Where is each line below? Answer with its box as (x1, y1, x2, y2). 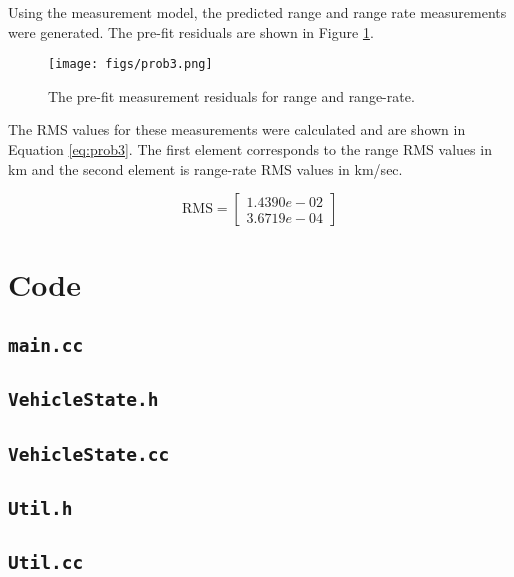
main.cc (8, 334, 84, 356)
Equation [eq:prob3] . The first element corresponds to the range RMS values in (8, 139, 492, 160)
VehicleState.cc (8, 443, 170, 465)
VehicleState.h (8, 389, 159, 411)
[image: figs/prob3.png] (48, 57, 213, 72)
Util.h (8, 498, 73, 520)
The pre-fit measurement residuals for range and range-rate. (48, 85, 415, 106)
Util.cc (8, 552, 84, 574)
